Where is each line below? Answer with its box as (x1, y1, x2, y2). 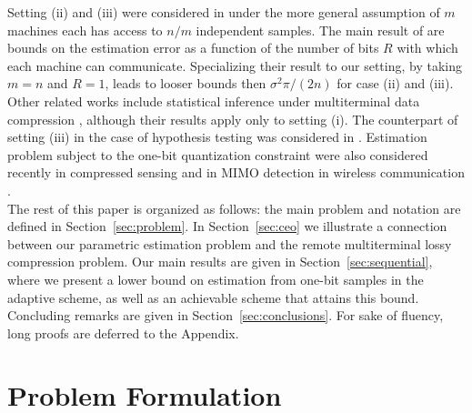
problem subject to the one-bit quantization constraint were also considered (7, 145, 428, 164)
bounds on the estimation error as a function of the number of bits (7, 38, 379, 57)
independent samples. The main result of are (196, 20, 445, 39)
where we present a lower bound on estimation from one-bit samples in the (7, 269, 424, 288)
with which (397, 38, 458, 57)
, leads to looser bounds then (105, 74, 266, 93)
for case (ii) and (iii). (336, 74, 454, 93)
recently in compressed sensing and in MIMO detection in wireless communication (7, 163, 465, 182)
